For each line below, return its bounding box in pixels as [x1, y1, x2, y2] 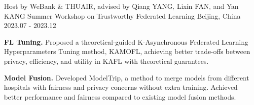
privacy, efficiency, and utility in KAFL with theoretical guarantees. [4, 55, 209, 66]
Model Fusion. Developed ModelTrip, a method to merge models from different [4, 72, 250, 82]
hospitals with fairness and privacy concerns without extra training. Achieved [4, 82, 238, 92]
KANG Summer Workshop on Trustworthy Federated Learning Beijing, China [4, 10, 241, 21]
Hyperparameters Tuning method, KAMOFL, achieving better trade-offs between [4, 46, 250, 56]
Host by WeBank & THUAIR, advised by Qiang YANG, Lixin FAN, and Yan [4, 1, 239, 11]
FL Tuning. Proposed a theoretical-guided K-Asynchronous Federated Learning [4, 36, 249, 47]
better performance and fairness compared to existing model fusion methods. [4, 91, 236, 102]
